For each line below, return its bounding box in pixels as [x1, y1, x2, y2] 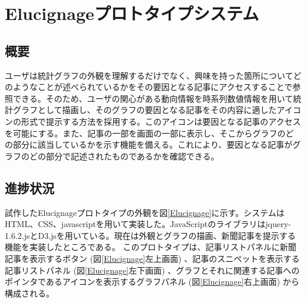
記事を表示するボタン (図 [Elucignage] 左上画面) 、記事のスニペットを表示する [5, 252, 300, 264]
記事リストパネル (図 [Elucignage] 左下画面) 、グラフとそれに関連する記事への [5, 264, 300, 276]
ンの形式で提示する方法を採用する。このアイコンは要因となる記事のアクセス [5, 115, 301, 127]
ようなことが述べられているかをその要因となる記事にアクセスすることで [12, 81, 293, 93]
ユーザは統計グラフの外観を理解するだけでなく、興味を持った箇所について [5, 69, 294, 81]
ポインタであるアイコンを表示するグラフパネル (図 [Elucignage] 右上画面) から [5, 275, 300, 288]
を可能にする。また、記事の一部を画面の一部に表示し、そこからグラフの [5, 126, 286, 139]
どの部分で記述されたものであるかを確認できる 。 [29, 149, 219, 162]
